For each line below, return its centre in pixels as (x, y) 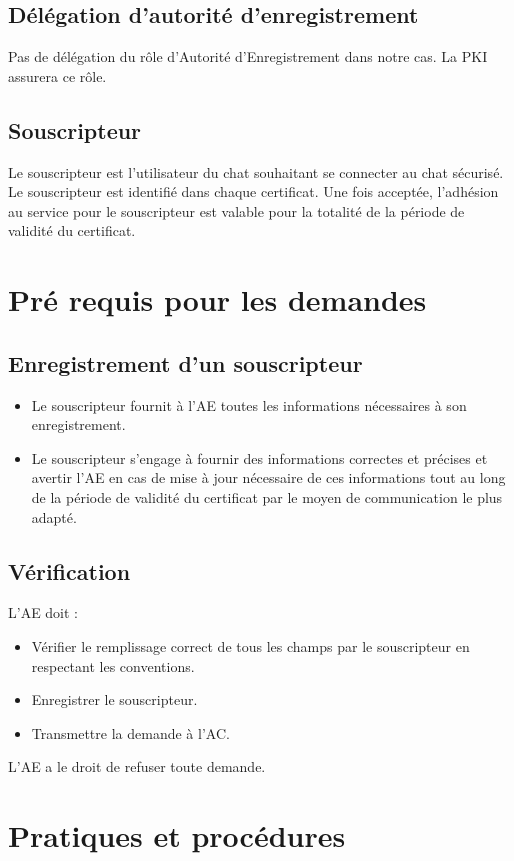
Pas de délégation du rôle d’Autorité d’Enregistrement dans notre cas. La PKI (248, 56)
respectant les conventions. (113, 665)
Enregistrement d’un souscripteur (185, 362)
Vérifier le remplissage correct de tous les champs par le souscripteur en (250, 645)
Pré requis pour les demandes (217, 299)
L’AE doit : (43, 612)
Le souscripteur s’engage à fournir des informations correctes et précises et (259, 457)
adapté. (54, 516)
